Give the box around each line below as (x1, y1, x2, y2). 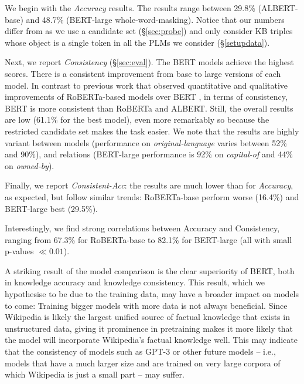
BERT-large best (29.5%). (5, 202, 98, 214)
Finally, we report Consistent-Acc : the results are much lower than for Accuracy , (5, 179, 293, 191)
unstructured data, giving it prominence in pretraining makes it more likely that (5, 322, 293, 334)
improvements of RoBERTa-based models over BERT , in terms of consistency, (5, 90, 288, 103)
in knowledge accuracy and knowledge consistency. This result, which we (5, 276, 265, 288)
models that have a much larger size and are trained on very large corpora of (5, 356, 281, 369)
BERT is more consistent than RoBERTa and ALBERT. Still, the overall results (5, 102, 293, 114)
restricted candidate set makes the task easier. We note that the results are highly (5, 124, 299, 137)
